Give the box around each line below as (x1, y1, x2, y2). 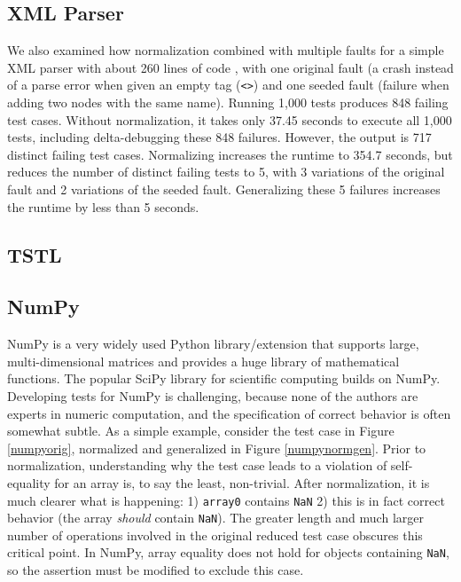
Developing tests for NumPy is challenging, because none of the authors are (7, 386, 418, 405)
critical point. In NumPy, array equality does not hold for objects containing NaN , (7, 543, 449, 562)
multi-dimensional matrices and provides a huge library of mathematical (7, 351, 400, 370)
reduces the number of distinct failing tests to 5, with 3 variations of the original (7, 162, 445, 181)
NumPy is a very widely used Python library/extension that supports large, (7, 334, 419, 353)
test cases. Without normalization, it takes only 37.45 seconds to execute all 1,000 (7, 110, 452, 129)
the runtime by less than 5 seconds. (7, 197, 199, 216)
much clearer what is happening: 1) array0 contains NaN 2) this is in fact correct (7, 491, 445, 509)
